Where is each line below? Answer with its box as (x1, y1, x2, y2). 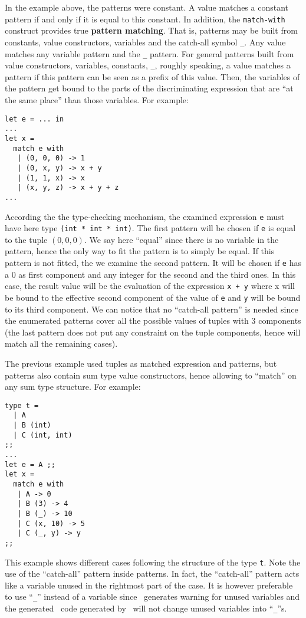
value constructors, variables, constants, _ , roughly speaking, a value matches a (5, 59, 291, 71)
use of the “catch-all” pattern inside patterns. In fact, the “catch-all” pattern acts (5, 567, 300, 580)
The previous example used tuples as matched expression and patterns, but (5, 357, 277, 369)
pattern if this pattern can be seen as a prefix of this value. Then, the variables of (5, 70, 300, 83)
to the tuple (5, 233, 48, 245)
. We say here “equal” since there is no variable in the (84, 233, 279, 245)
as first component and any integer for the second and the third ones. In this (18, 268, 296, 280)
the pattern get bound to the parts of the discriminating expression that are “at (5, 82, 294, 94)
